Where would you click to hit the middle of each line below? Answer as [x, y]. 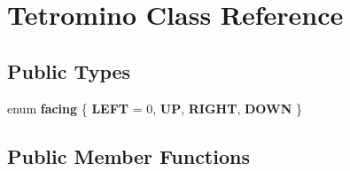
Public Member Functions [128, 155]
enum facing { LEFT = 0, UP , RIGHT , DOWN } [155, 108]
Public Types [69, 70]
